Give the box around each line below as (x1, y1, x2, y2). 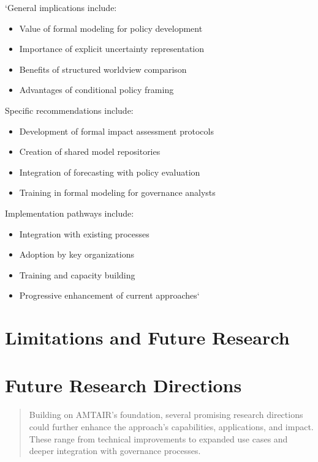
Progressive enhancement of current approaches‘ (19, 289, 200, 302)
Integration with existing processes (19, 227, 150, 240)
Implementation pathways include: (5, 206, 134, 219)
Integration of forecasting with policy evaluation (19, 165, 200, 178)
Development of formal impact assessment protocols (19, 124, 214, 137)
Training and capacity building (19, 268, 135, 281)
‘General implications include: (5, 1, 117, 13)
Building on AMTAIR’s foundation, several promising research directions (29, 408, 303, 421)
